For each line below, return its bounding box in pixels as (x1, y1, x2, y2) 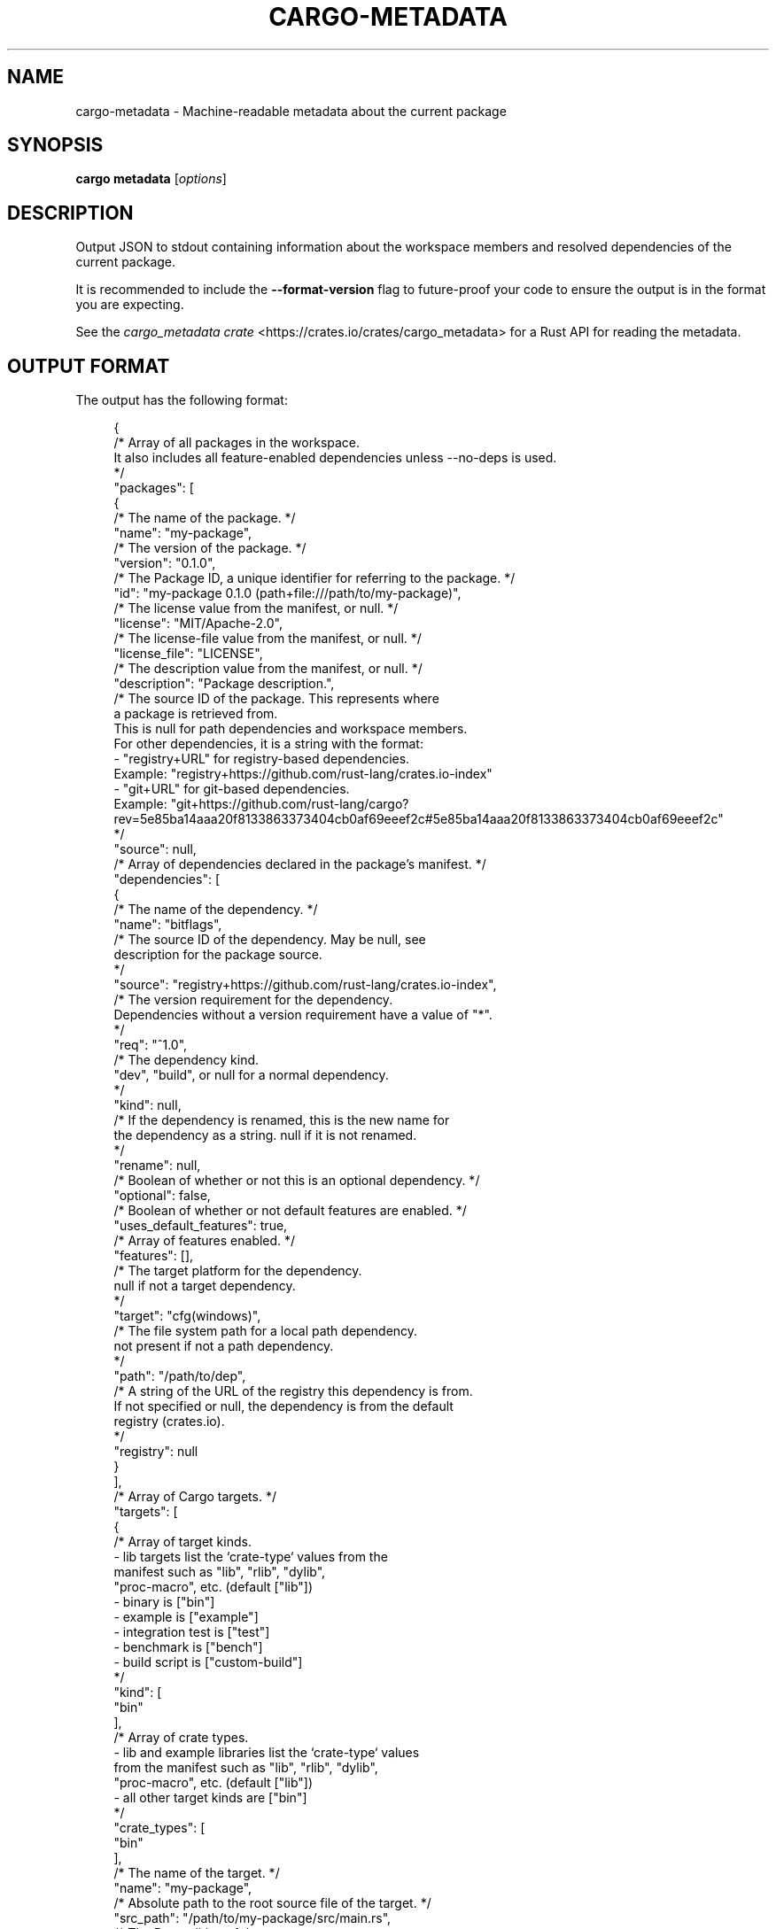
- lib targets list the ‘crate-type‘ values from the (113, 1549, 388, 1565)
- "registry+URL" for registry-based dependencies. (113, 751, 410, 767)
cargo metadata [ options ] (75, 171, 227, 187)
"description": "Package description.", (113, 676, 335, 692)
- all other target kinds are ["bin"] (113, 1790, 307, 1806)
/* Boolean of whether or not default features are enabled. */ (113, 1203, 467, 1219)
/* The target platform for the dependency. (113, 1263, 362, 1279)
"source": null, (113, 841, 197, 857)
